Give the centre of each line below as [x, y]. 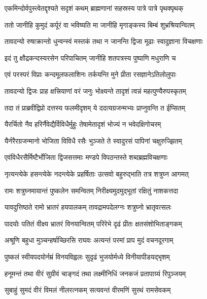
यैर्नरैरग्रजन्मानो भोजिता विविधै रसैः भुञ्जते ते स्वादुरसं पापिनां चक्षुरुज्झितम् [93, 140]
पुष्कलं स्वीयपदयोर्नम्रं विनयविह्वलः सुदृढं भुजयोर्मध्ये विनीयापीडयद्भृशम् [87, 256]
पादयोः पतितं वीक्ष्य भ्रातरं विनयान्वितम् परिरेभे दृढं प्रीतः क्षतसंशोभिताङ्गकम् [93, 223]
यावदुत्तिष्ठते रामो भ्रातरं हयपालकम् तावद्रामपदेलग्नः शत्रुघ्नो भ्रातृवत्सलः [88, 207]
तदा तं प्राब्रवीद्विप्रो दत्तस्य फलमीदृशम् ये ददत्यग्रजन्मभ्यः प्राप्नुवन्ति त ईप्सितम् [95, 107]
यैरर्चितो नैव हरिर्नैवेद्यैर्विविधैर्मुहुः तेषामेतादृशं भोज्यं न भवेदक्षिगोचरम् [83, 124]
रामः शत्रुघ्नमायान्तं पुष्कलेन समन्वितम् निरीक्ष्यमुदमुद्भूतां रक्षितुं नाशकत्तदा [91, 190]
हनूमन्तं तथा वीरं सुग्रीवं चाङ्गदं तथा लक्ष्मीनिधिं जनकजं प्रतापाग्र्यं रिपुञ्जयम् [95, 273]
